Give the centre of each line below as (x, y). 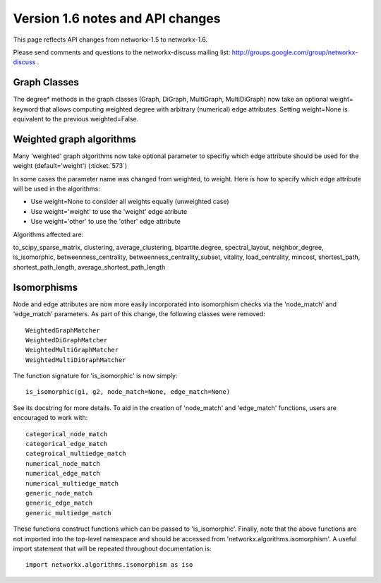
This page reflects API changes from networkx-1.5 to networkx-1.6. (110, 40)
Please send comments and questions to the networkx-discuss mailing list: (122, 52)
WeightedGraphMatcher (63, 330)
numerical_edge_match (63, 474)
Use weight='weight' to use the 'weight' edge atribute (109, 211)
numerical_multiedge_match (72, 483)
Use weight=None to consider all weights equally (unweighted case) (130, 202)
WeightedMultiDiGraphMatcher (76, 360)
